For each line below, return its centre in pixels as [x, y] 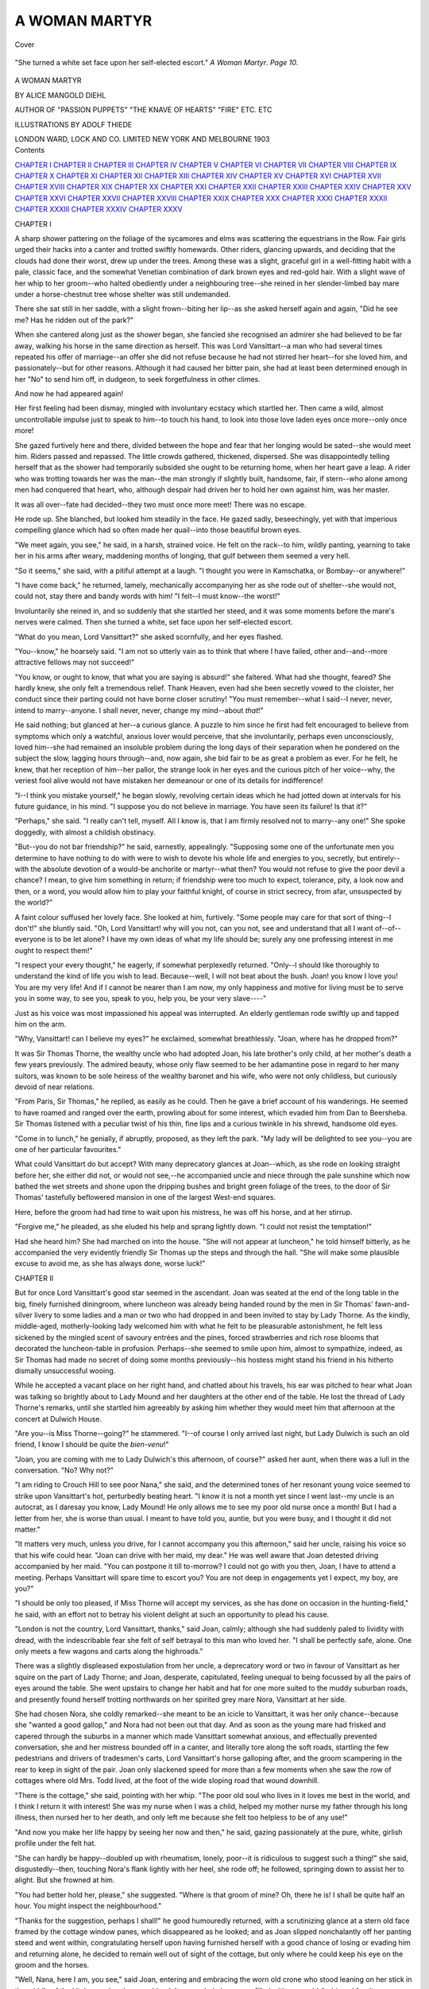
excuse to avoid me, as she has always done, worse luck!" [110, 1263]
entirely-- [385, 858]
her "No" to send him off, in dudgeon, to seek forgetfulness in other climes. [138, 379]
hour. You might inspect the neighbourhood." [88, 1906]
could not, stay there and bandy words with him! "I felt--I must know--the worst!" [148, 596]
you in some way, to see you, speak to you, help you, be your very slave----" [140, 998]
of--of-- [388, 928]
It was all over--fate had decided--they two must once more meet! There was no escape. [160, 504]
